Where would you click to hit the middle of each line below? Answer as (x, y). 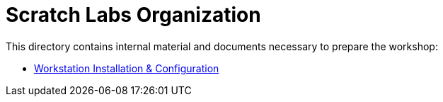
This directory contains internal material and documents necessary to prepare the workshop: (222, 46)
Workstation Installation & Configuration (127, 68)
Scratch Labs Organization (133, 15)
